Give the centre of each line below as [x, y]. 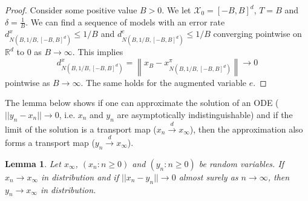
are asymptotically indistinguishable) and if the [205, 114]
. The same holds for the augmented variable [164, 82]
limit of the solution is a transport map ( [81, 129]
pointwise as [28, 82]
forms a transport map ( [50, 142]
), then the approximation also [246, 129]
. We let [176, 10]
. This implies [98, 52]
